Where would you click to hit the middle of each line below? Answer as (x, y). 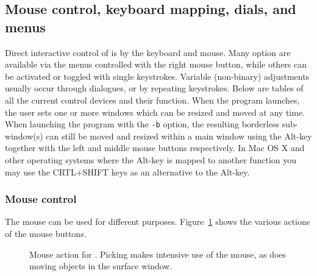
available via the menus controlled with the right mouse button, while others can (156, 64)
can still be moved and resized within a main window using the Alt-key (179, 136)
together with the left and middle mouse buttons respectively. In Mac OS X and (155, 148)
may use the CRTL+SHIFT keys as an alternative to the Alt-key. (127, 172)
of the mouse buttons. (46, 233)
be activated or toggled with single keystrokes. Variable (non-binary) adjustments (157, 76)
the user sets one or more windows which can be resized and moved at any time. (155, 112)
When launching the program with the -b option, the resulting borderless (142, 124)
